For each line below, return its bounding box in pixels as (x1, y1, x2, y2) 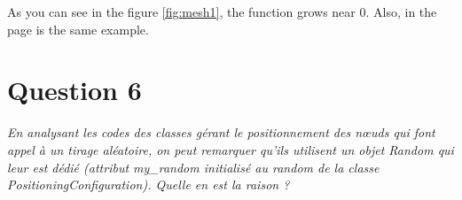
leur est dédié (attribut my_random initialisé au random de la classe (7, 158, 380, 176)
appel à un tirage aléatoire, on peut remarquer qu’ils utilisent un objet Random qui (7, 140, 454, 158)
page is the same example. (7, 19, 149, 38)
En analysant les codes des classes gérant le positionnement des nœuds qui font (7, 123, 435, 142)
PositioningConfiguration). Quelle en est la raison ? (7, 175, 290, 194)
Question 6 (7, 72, 142, 108)
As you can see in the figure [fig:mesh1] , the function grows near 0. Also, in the (7, 3, 437, 20)
